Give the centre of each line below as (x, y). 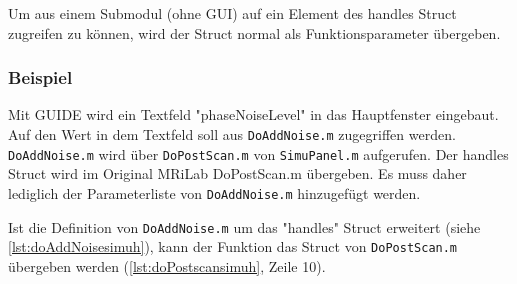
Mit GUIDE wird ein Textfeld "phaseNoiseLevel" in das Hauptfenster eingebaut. (253, 114)
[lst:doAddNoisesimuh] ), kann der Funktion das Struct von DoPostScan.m (233, 246)
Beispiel (40, 77)
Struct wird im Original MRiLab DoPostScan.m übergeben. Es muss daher (237, 173)
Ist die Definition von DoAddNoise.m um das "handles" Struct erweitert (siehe (244, 226)
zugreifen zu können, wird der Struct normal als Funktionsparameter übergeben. (254, 32)
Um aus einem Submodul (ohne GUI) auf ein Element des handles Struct (232, 13)
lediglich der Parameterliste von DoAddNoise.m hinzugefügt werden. (214, 192)
